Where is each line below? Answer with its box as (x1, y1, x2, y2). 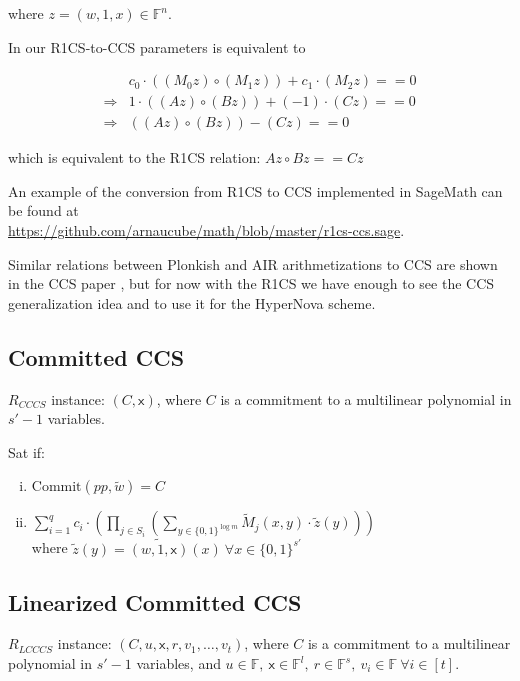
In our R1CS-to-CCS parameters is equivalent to (8, 36, 306, 57)
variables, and (136, 653, 221, 674)
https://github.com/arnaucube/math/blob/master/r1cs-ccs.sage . (8, 220, 405, 241)
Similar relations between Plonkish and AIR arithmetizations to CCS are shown (8, 253, 498, 274)
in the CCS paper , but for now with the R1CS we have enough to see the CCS (8, 273, 495, 294)
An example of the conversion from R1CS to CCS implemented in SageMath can (8, 180, 503, 201)
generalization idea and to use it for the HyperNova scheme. (8, 292, 376, 313)
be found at (8, 200, 79, 221)
